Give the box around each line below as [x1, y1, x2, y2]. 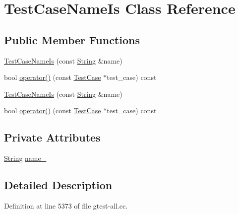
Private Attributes [4, 130, 101, 145]
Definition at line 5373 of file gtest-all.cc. [4, 200, 128, 211]
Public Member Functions [4, 32, 140, 47]
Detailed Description [4, 177, 113, 193]
